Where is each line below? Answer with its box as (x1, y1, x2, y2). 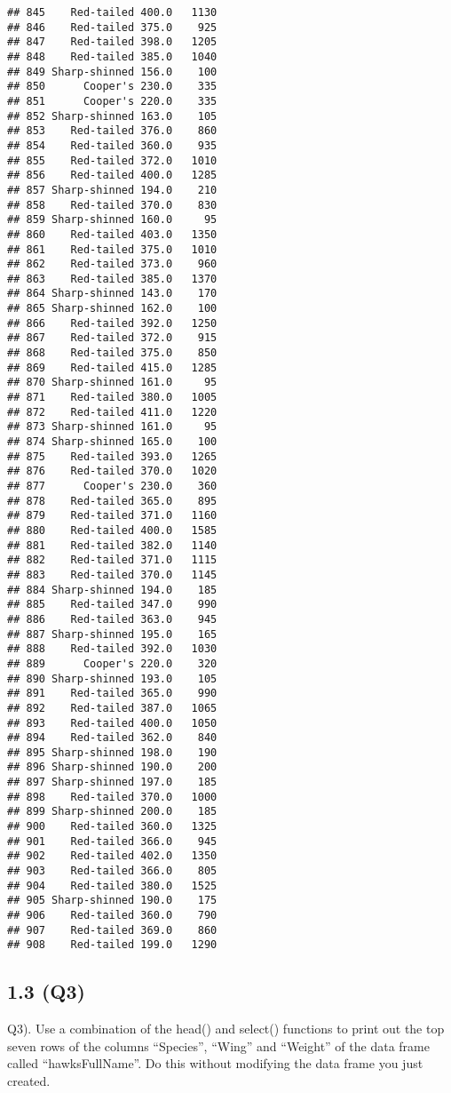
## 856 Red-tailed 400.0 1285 (7, 169, 218, 182)
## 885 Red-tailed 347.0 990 (7, 598, 218, 611)
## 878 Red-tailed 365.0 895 (7, 494, 218, 507)
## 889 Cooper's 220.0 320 (7, 657, 218, 670)
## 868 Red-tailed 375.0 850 (7, 347, 218, 360)
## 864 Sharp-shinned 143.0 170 (7, 287, 218, 300)
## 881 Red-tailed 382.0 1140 (7, 539, 218, 552)
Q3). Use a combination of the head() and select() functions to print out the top (7, 1019, 445, 1038)
